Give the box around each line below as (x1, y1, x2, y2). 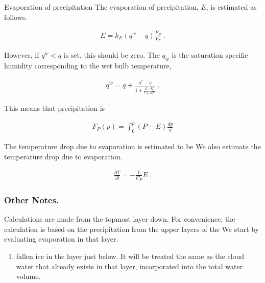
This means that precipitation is (4, 103, 105, 113)
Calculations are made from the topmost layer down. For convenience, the (4, 214, 235, 224)
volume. (16, 271, 41, 281)
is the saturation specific (172, 50, 248, 60)
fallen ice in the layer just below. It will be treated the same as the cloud (16, 251, 245, 262)
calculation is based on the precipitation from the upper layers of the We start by (4, 223, 259, 234)
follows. (4, 11, 28, 22)
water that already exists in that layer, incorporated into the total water (16, 261, 243, 271)
